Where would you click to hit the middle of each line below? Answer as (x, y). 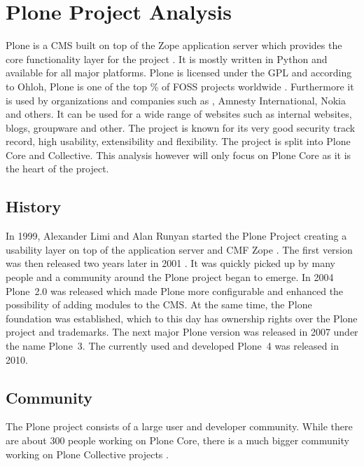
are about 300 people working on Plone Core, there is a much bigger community (177, 440)
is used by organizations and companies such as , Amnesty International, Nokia (176, 100)
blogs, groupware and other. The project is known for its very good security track (181, 127)
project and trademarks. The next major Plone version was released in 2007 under (182, 332)
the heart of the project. (57, 169)
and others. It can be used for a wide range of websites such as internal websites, (179, 114)
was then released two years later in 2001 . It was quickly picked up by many (170, 263)
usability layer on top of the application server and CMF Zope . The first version (179, 249)
